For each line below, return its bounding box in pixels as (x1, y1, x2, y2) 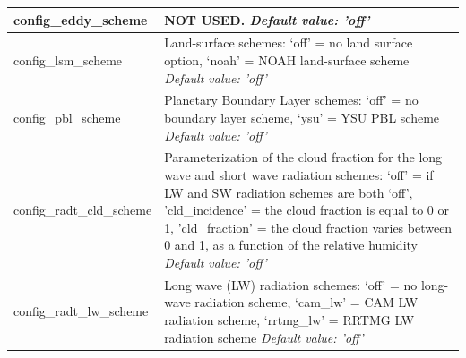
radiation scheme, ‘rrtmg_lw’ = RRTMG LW (164, 311, 415, 328)
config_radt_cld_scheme (13, 200, 152, 219)
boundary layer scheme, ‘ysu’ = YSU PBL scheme (164, 107, 440, 126)
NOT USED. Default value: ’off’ (164, 10, 370, 29)
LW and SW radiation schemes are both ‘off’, (164, 183, 413, 201)
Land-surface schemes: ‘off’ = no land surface (164, 33, 413, 52)
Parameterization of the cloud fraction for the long (164, 148, 443, 166)
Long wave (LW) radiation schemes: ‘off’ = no (164, 275, 418, 294)
